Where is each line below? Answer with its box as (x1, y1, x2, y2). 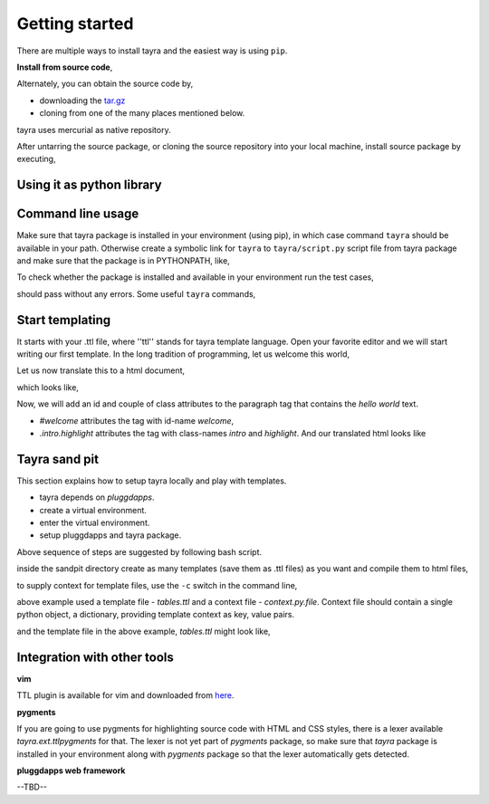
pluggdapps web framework (16, 765, 126, 776)
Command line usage (16, 206, 139, 222)
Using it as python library (16, 177, 162, 193)
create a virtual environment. (39, 504, 147, 515)
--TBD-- (16, 781, 48, 792)
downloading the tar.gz (39, 95, 126, 106)
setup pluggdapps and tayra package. (39, 530, 182, 541)
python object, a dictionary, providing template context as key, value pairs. (16, 609, 294, 620)
